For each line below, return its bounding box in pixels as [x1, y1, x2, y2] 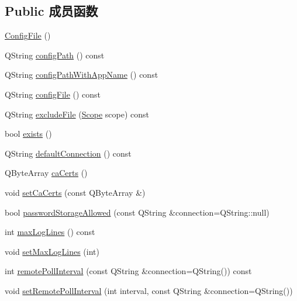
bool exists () [5, 127, 52, 140]
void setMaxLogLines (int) [5, 245, 99, 257]
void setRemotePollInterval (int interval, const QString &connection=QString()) [5, 284, 293, 296]
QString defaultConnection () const [5, 147, 132, 159]
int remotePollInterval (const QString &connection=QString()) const [5, 265, 252, 277]
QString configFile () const [5, 88, 101, 100]
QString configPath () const [5, 49, 105, 61]
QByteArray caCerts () [5, 167, 88, 179]
